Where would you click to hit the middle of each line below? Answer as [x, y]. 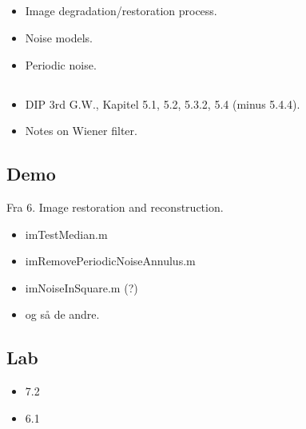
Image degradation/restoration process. [121, 11]
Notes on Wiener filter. [81, 131]
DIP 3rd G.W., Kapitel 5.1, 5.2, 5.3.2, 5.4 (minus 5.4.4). [163, 103]
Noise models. [59, 37]
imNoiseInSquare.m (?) [81, 287]
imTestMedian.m [66, 234]
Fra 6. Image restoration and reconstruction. [115, 207]
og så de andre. [62, 314]
